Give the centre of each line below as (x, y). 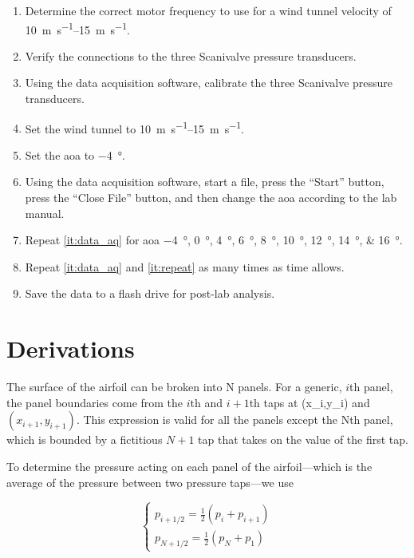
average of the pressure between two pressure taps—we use (150, 482)
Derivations (71, 348)
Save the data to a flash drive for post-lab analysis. (150, 293)
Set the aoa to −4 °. (75, 154)
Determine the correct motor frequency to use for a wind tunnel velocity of (208, 10)
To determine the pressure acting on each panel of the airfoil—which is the (189, 466)
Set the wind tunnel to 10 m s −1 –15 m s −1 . (135, 127)
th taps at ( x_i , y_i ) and (310, 402)
